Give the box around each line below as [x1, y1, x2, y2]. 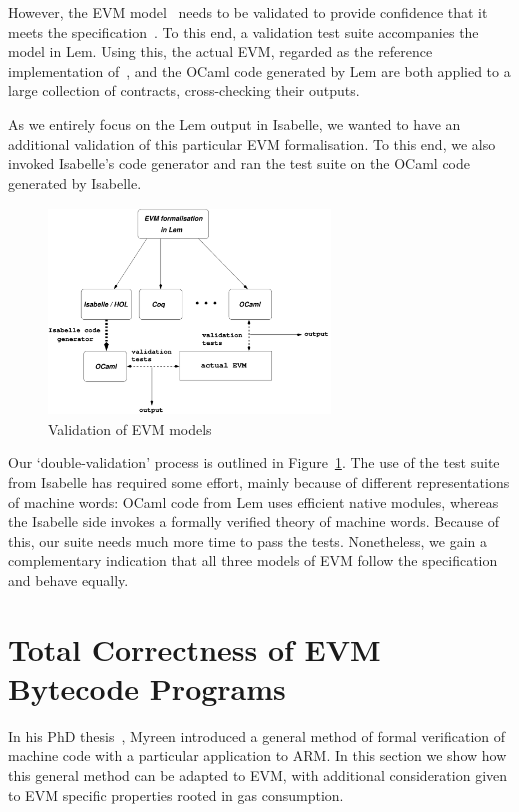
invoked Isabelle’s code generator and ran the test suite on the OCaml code [8, 153, 470, 174]
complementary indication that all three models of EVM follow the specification [8, 550, 498, 571]
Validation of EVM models [48, 418, 212, 439]
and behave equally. [8, 569, 129, 590]
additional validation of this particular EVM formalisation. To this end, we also [8, 133, 496, 154]
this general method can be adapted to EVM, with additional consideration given [8, 765, 508, 786]
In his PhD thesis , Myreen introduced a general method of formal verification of [8, 725, 506, 746]
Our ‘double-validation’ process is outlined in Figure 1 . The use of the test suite [8, 452, 500, 473]
